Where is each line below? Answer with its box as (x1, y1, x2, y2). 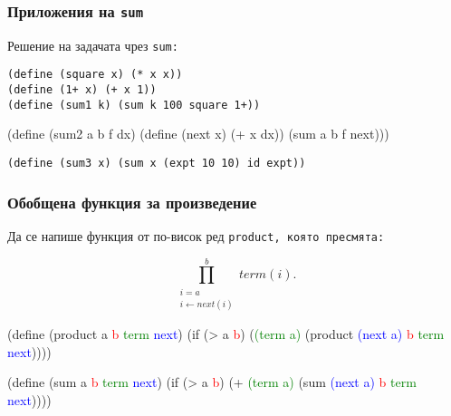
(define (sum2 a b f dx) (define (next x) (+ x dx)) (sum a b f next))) (7, 124, 389, 143)
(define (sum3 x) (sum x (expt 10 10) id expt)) (7, 157, 306, 169)
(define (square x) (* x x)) (7, 68, 183, 82)
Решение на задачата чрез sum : (7, 35, 178, 54)
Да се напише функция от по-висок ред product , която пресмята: (7, 226, 385, 245)
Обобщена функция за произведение (7, 190, 257, 213)
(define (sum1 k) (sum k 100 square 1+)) (7, 98, 261, 111)
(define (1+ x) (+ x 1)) (7, 83, 157, 97)
